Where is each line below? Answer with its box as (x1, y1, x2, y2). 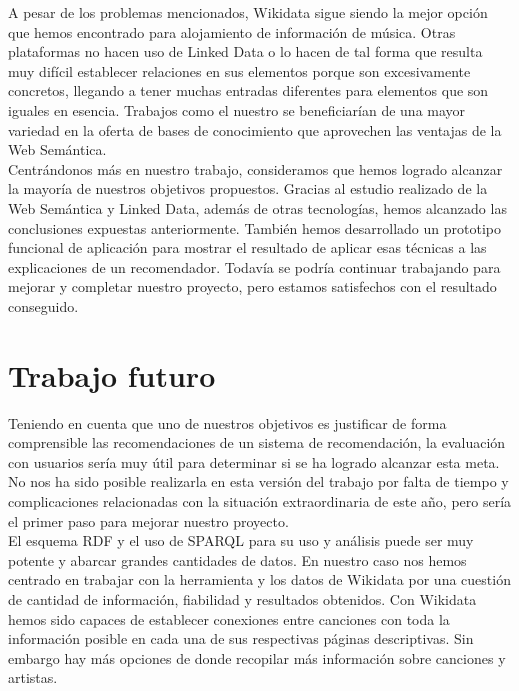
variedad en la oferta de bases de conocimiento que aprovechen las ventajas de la (8, 119, 502, 140)
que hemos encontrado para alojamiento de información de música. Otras (8, 21, 456, 42)
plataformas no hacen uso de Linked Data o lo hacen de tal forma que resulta (8, 41, 483, 62)
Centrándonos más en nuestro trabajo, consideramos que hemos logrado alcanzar (8, 158, 503, 179)
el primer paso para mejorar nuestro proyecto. (8, 510, 289, 531)
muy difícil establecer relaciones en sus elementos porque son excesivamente (8, 60, 471, 81)
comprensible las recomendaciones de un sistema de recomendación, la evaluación (8, 432, 506, 453)
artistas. (8, 667, 58, 688)
